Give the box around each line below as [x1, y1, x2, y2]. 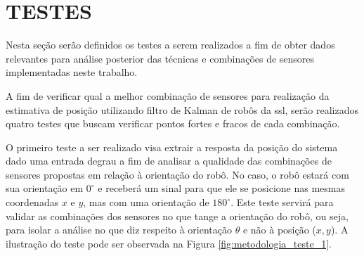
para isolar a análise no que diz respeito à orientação [6, 222, 232, 237]
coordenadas [6, 195, 59, 210]
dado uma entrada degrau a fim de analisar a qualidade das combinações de [6, 153, 332, 168]
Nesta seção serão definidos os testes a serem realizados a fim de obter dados [6, 37, 335, 52]
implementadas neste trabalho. [6, 65, 138, 79]
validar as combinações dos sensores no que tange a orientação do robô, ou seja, [6, 208, 349, 223]
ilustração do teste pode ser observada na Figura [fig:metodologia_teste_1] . [6, 236, 332, 250]
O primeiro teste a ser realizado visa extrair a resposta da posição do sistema [6, 139, 338, 154]
